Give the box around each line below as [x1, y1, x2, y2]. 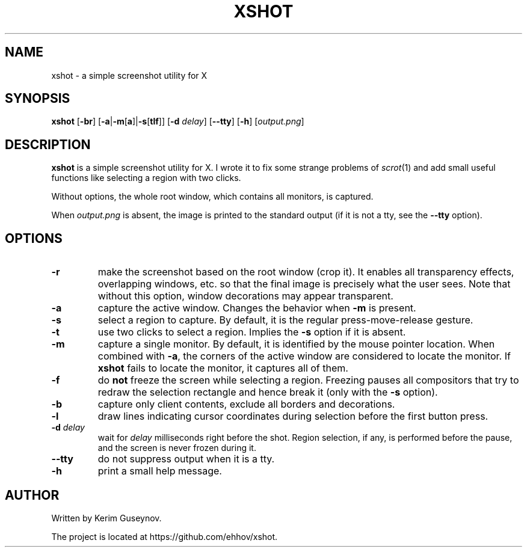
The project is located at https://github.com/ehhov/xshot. [51, 531, 278, 542]
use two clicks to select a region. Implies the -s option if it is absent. [97, 326, 406, 339]
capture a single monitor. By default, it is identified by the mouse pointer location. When [97, 338, 495, 351]
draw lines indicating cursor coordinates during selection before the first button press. [97, 410, 488, 423]
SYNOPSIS [5, 91, 70, 106]
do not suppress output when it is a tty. [97, 453, 275, 465]
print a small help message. [97, 465, 222, 477]
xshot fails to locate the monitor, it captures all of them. [97, 362, 348, 375]
